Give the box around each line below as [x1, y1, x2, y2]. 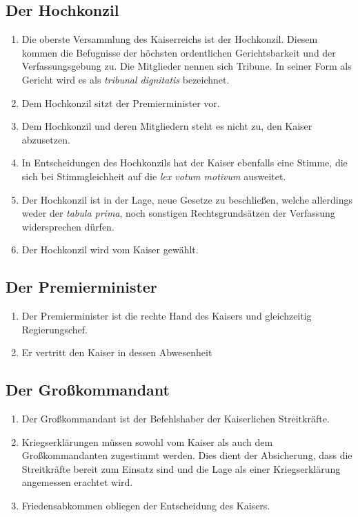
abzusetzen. [21, 132, 70, 146]
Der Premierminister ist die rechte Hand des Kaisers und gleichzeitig [21, 309, 312, 323]
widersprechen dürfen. [21, 219, 115, 233]
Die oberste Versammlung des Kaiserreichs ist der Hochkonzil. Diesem [21, 32, 318, 46]
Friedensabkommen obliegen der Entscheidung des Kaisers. [21, 498, 270, 513]
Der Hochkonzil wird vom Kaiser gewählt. [21, 242, 199, 257]
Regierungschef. [21, 322, 88, 336]
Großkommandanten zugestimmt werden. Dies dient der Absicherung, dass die [21, 448, 352, 462]
